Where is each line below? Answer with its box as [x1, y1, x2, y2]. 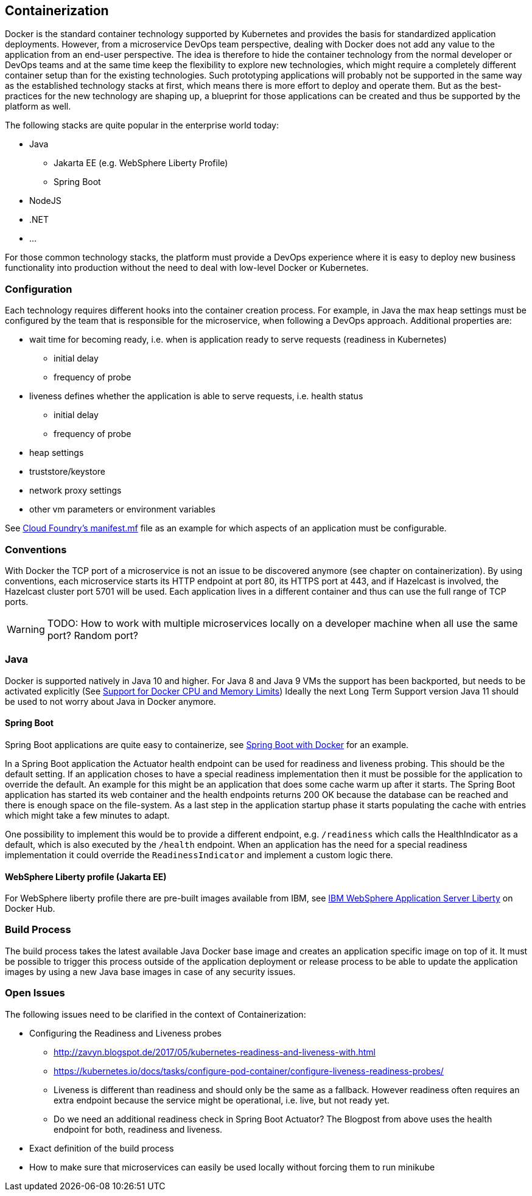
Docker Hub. [5, 903, 55, 914]
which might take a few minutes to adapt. [5, 810, 170, 820]
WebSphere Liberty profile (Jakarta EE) [5, 871, 167, 882]
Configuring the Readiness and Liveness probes [29, 1027, 222, 1038]
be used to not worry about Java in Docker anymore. [5, 696, 216, 707]
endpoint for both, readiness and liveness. [54, 1124, 223, 1135]
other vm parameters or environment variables [29, 504, 215, 515]
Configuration [5, 282, 72, 295]
